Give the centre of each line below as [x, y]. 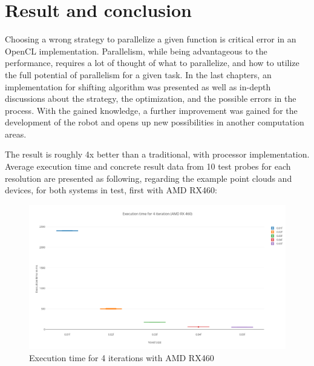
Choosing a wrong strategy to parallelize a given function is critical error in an [151, 39]
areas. [16, 134]
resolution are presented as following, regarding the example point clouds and [149, 178]
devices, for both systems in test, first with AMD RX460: [111, 190]
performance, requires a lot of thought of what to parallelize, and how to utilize [152, 63]
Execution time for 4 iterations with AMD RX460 [122, 357]
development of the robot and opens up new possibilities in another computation [155, 122]
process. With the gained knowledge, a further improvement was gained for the [151, 110]
